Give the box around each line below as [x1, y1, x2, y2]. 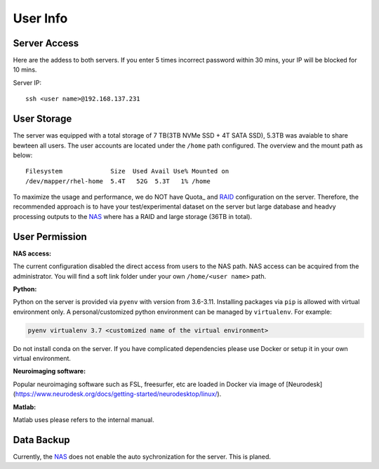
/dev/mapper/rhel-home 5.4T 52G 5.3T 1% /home [25, 177, 211, 185]
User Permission [13, 230, 87, 242]
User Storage [13, 113, 72, 125]
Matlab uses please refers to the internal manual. [13, 416, 154, 424]
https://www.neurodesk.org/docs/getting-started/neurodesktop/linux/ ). [15, 390, 222, 398]
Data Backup [13, 434, 70, 446]
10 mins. [13, 65, 37, 74]
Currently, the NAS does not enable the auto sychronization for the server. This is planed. [13, 452, 272, 461]
